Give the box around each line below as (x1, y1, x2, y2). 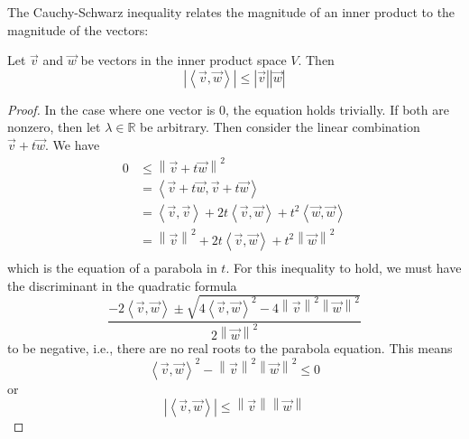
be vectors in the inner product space (80, 51, 287, 70)
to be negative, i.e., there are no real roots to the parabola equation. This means (7, 339, 453, 358)
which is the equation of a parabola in (7, 257, 217, 276)
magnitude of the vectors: (7, 20, 149, 39)
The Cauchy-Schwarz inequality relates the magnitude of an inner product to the (7, 3, 455, 21)
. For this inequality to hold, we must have (225, 257, 462, 276)
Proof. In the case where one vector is (7, 99, 216, 118)
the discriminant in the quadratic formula (7, 276, 237, 294)
